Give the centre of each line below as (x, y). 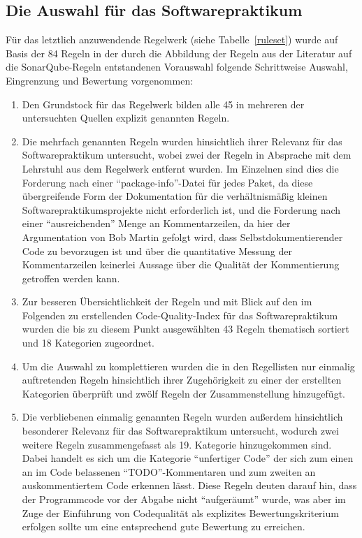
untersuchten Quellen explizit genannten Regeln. (126, 118)
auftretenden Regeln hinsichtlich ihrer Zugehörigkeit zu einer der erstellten (182, 380)
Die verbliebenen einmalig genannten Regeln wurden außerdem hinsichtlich (182, 417)
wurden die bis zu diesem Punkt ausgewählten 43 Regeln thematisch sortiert (186, 329)
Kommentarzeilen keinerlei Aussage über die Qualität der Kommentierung (181, 264)
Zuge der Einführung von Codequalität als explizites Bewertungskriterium (180, 512)
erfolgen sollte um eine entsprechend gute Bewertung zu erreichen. (164, 526)
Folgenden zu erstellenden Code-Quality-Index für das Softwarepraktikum (180, 315)
